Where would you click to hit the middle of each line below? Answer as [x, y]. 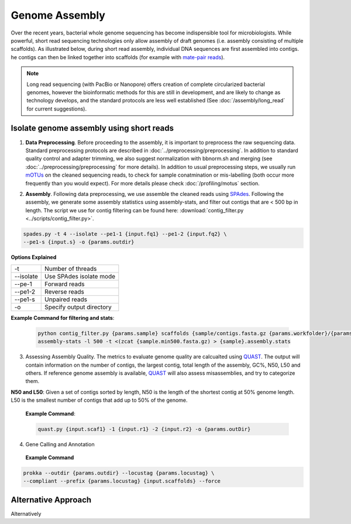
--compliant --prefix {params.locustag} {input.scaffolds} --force [122, 481]
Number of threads [71, 268]
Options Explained [34, 257]
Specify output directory [78, 307]
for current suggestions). [57, 109]
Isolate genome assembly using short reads [92, 128]
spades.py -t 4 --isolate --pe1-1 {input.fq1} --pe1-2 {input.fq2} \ [125, 234]
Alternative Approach [51, 500]
